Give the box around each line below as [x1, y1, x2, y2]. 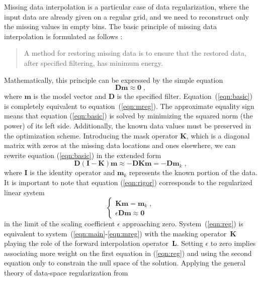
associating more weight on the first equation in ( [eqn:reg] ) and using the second [4, 247, 252, 258]
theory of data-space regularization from [4, 267, 128, 278]
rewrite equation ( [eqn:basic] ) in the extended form [4, 150, 161, 160]
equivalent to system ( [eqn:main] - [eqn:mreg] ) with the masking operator [4, 228, 227, 238]
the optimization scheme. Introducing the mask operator [4, 130, 178, 140]
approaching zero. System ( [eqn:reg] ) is [122, 218, 243, 229]
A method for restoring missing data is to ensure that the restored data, [24, 48, 246, 58]
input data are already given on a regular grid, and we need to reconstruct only [4, 11, 249, 22]
